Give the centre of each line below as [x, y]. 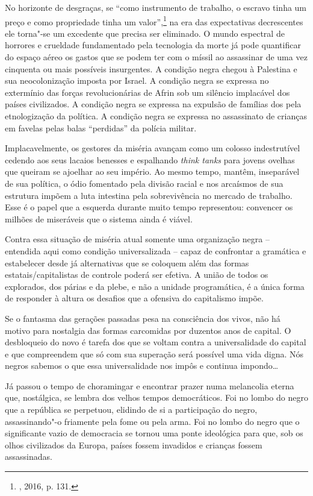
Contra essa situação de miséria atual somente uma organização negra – [137, 239]
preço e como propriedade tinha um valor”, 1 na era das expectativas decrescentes [154, 20]
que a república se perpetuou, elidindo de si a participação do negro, [131, 410]
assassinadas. [29, 457]
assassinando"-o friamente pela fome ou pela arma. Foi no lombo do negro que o [152, 421]
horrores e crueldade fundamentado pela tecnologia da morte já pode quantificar [153, 45]
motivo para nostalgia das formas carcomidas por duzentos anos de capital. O [148, 330]
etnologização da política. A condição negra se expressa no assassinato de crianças [156, 116]
